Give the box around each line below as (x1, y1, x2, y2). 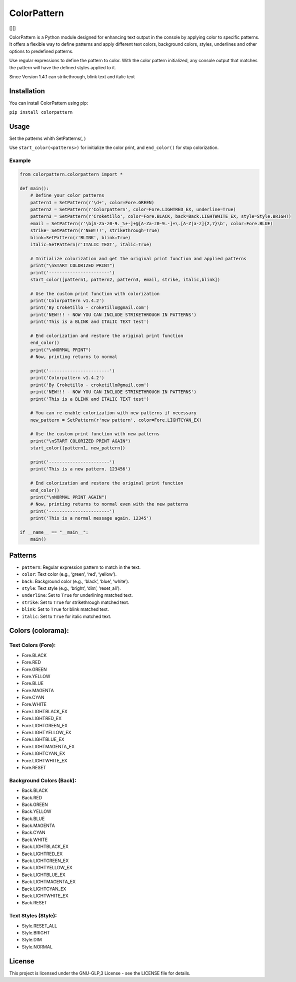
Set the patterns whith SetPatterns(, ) (9, 135, 86, 141)
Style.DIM (21, 937, 42, 943)
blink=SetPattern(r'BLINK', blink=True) (30, 235, 131, 240)
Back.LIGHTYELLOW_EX (21, 865, 72, 871)
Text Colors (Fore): (9, 642, 56, 649)
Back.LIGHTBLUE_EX (21, 872, 66, 878)
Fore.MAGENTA (21, 687, 54, 693)
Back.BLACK (21, 787, 48, 793)
